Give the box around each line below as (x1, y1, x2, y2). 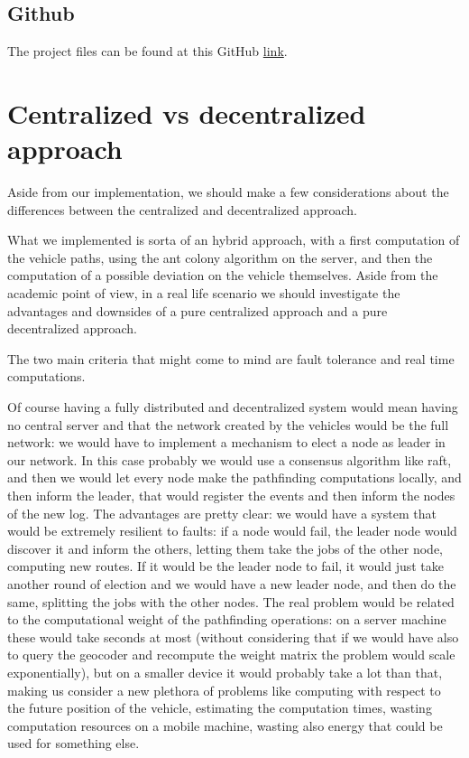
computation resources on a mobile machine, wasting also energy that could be (7, 716, 443, 735)
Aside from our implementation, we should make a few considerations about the (7, 182, 449, 201)
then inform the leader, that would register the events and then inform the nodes (7, 486, 455, 505)
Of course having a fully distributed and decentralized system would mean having (7, 398, 458, 416)
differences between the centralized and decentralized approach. (7, 200, 357, 219)
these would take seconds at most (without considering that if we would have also (7, 627, 459, 646)
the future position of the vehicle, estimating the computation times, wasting (7, 698, 432, 717)
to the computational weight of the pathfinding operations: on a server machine (7, 610, 446, 629)
